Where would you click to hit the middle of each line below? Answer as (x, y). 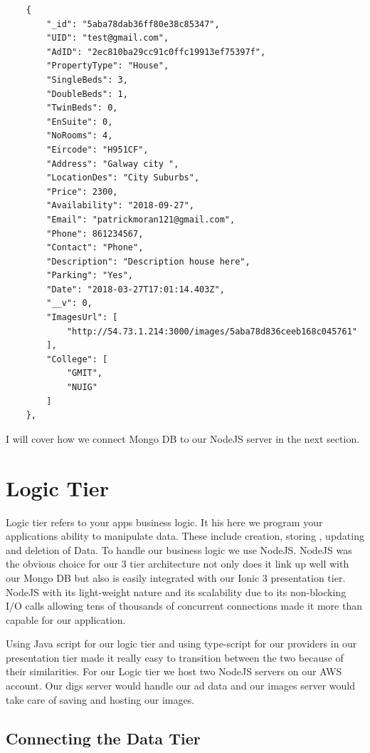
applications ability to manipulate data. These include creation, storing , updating (185, 536)
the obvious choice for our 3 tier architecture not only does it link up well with (178, 564)
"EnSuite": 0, (80, 122)
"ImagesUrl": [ (82, 318)
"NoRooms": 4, (80, 136)
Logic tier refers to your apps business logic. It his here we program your (164, 522)
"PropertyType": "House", (108, 66)
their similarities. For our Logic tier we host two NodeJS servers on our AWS (174, 671)
